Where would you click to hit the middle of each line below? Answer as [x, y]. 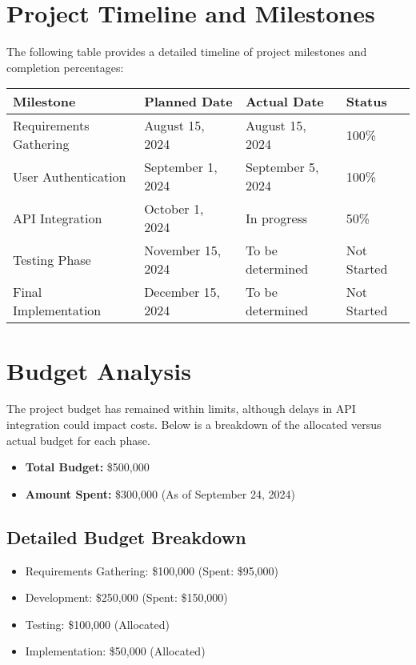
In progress [276, 218]
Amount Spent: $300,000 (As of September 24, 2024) [160, 493]
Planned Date [188, 102]
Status [366, 102]
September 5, [282, 167]
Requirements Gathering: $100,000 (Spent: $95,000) [152, 570]
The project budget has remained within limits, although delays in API [181, 409]
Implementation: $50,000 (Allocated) [115, 651]
